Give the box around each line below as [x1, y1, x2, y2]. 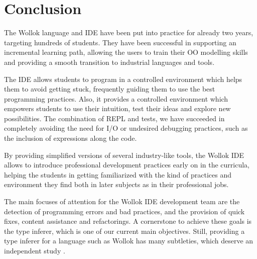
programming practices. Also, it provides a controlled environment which [4, 93, 228, 104]
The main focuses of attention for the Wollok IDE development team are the [4, 196, 240, 207]
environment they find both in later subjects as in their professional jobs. [4, 179, 229, 190]
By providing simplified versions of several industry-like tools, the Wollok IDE [4, 149, 244, 160]
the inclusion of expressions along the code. [4, 133, 137, 143]
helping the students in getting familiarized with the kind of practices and [4, 169, 232, 180]
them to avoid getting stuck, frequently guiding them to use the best [4, 83, 215, 94]
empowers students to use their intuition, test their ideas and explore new [4, 103, 231, 114]
